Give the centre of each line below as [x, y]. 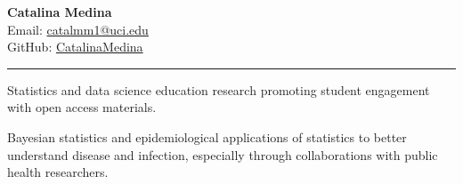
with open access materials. [82, 107]
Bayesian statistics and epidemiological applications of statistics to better [207, 136]
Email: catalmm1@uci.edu [78, 29]
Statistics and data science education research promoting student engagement [219, 89]
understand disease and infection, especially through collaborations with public [223, 154]
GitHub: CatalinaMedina [75, 47]
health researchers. [58, 172]
